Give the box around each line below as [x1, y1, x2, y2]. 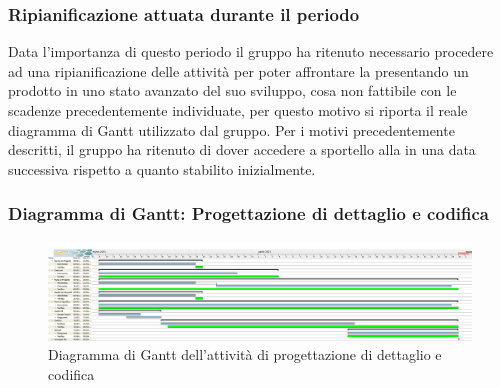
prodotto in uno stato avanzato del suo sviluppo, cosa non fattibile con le [8, 80, 457, 101]
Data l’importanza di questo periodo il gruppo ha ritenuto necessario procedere [8, 41, 494, 62]
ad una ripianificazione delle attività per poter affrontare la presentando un [8, 60, 469, 81]
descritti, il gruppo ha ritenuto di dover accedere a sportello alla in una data [8, 139, 476, 160]
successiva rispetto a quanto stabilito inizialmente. [8, 158, 316, 179]
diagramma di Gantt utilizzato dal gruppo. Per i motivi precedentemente [8, 119, 455, 140]
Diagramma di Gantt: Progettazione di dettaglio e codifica [8, 201, 490, 226]
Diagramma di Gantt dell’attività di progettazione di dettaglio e [48, 344, 442, 365]
